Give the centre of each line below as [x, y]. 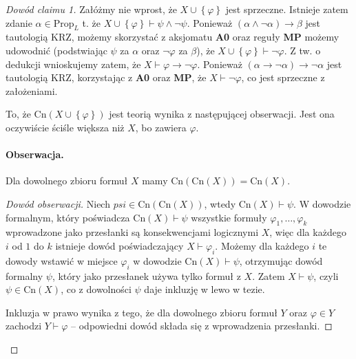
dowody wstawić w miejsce [62, 260]
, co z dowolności [96, 289]
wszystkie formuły [229, 217]
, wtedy [220, 203]
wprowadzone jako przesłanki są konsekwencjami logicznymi [132, 232]
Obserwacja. [35, 154]
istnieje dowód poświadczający [119, 245]
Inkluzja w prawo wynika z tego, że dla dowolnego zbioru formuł [142, 312]
